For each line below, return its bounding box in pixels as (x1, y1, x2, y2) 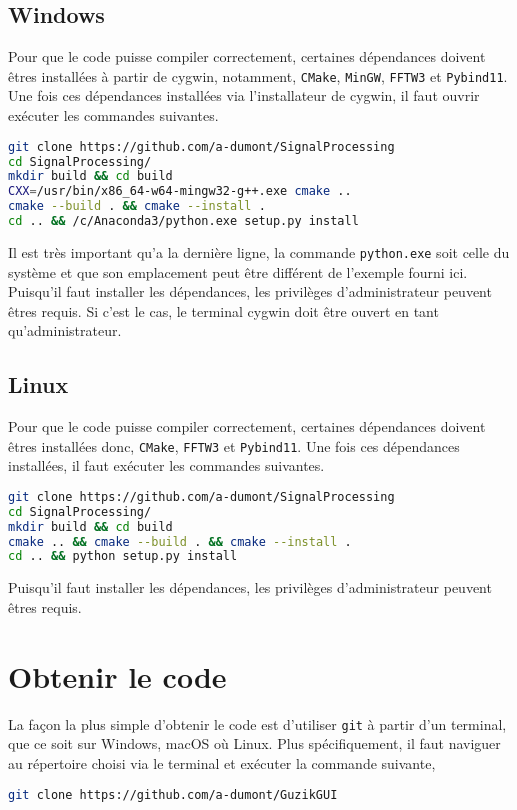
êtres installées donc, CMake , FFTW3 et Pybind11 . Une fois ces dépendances (8, 435, 460, 456)
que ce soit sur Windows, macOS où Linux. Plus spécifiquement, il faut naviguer (8, 733, 501, 754)
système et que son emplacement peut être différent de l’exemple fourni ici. (8, 261, 468, 282)
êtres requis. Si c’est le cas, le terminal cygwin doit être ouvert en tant (8, 300, 439, 321)
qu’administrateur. (8, 320, 122, 341)
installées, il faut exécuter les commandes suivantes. (8, 455, 325, 476)
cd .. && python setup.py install (8, 549, 238, 564)
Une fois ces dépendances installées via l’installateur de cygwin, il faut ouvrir (8, 85, 480, 106)
